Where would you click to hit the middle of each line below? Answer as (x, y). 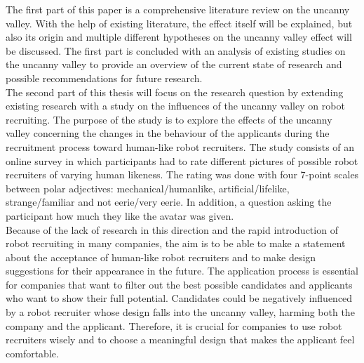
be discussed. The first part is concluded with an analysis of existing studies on (176, 50)
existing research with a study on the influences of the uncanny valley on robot (175, 106)
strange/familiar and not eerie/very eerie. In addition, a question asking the (169, 202)
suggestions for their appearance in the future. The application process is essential (182, 271)
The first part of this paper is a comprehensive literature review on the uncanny (178, 9)
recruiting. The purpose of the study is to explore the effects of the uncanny (169, 119)
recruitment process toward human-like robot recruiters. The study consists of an (180, 146)
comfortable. (32, 353)
